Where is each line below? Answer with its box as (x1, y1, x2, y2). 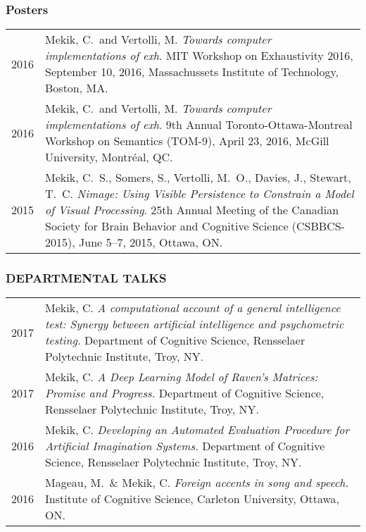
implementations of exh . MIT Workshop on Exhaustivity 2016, (45, 47, 353, 64)
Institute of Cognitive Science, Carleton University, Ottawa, (45, 490, 340, 507)
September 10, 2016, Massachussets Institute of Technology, (45, 63, 339, 80)
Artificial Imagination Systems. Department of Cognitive (45, 438, 325, 454)
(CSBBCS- (291, 218, 345, 235)
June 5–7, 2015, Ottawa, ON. (79, 234, 223, 251)
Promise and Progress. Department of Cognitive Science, (45, 385, 324, 402)
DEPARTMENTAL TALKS (6, 269, 167, 287)
